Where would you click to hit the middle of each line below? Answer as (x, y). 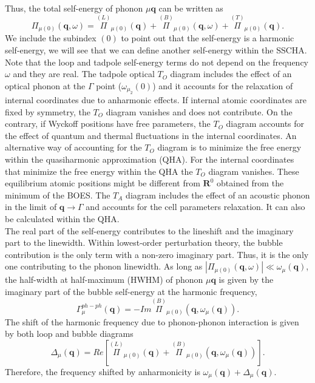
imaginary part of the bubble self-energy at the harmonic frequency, (131, 292)
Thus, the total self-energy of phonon (74, 8)
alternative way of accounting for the (73, 147)
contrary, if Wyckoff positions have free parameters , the (108, 124)
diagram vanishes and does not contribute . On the (199, 111)
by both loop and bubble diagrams (69, 334)
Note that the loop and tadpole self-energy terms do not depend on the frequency (157, 62)
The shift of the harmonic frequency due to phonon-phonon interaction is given (152, 321)
